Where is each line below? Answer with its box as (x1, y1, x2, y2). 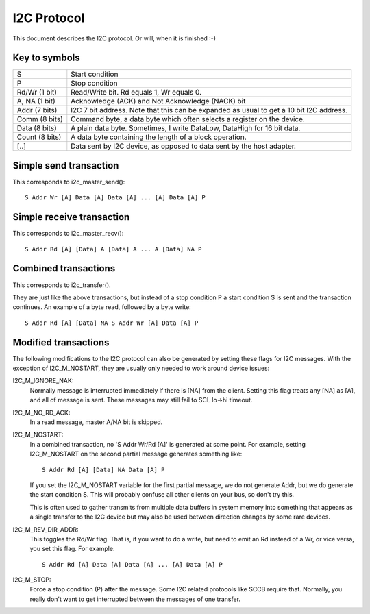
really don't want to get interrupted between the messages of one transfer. (29, 595, 241, 603)
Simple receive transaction (12, 211, 130, 223)
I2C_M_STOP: (12, 576, 51, 584)
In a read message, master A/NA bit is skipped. (29, 418, 163, 426)
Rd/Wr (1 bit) (16, 88, 58, 97)
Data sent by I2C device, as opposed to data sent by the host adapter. (71, 141, 296, 151)
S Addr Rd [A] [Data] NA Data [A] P (42, 466, 165, 474)
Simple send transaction (12, 160, 119, 171)
